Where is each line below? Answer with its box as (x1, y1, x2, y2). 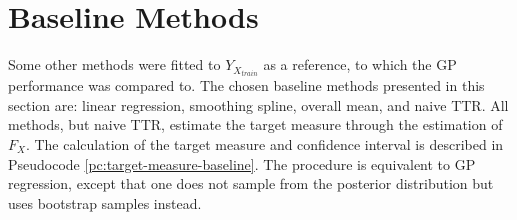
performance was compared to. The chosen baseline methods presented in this (8, 75, 485, 96)
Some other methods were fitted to (8, 54, 221, 75)
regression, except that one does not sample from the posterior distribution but (8, 173, 494, 194)
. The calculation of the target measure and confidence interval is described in (25, 134, 504, 154)
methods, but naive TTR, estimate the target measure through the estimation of (8, 114, 503, 135)
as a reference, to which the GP (263, 54, 457, 75)
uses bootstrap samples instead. (8, 192, 202, 213)
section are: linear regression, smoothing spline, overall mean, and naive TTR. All (8, 94, 509, 115)
